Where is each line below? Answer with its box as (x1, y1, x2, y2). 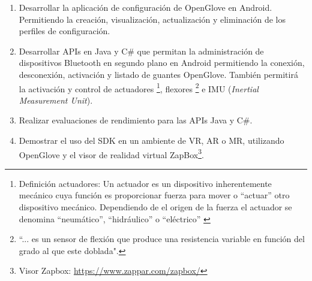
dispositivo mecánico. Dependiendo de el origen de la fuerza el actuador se (19, 201, 292, 213)
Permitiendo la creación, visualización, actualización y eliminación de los (19, 13, 286, 25)
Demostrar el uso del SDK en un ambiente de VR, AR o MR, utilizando (19, 134, 284, 146)
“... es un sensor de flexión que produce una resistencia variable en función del (19, 232, 305, 245)
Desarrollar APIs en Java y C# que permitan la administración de (19, 44, 264, 57)
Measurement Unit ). (19, 93, 93, 106)
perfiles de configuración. (19, 25, 110, 37)
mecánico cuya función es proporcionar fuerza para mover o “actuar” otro (19, 189, 290, 201)
